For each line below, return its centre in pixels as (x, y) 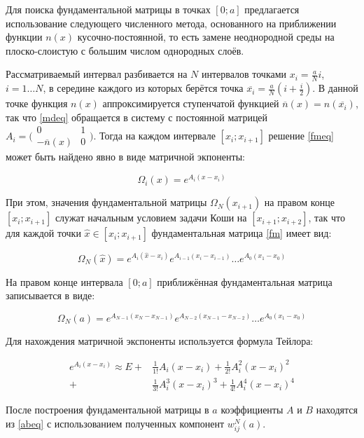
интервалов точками (244, 74)
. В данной (335, 88)
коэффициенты (252, 410)
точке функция (37, 103)
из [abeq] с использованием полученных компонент (115, 423)
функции (24, 37)
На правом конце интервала (64, 281)
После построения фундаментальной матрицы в (107, 410)
